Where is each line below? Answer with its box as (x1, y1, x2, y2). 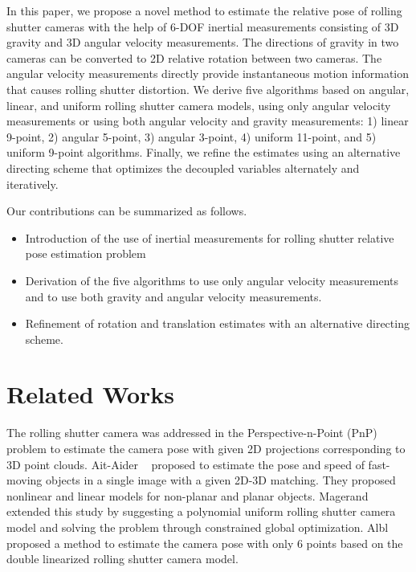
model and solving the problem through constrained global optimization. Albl (6, 518, 389, 535)
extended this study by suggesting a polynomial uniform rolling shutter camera (6, 503, 396, 520)
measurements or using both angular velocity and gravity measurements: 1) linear (6, 112, 409, 129)
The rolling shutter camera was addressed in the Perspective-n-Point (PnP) (6, 424, 377, 441)
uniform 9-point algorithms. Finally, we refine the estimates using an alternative (6, 144, 401, 161)
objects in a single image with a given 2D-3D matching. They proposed (45, 472, 396, 488)
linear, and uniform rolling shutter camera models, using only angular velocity (6, 96, 391, 113)
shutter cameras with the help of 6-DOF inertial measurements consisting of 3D (6, 18, 399, 35)
